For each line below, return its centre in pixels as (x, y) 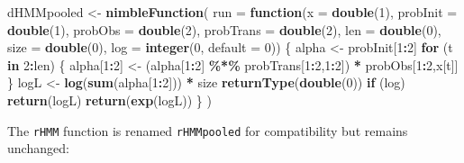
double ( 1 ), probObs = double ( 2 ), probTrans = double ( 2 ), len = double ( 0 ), (224, 29)
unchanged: (38, 148)
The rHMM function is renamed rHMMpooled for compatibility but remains (208, 130)
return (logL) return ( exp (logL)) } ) (109, 100)
